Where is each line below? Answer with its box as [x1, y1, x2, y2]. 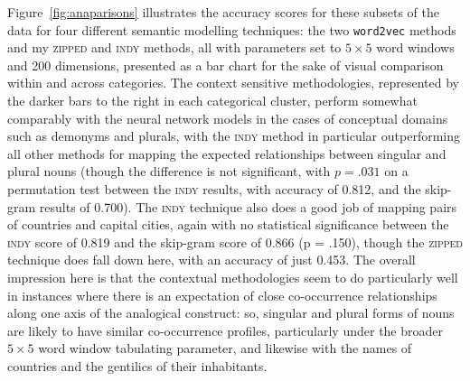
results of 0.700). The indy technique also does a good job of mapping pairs [39, 197, 457, 216]
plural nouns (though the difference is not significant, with [7, 162, 331, 181]
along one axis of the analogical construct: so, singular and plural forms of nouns [7, 303, 455, 322]
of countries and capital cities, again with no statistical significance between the [7, 215, 449, 234]
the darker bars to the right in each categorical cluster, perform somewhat [7, 91, 418, 110]
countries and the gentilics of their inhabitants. [7, 356, 268, 375]
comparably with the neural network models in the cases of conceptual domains [7, 108, 448, 127]
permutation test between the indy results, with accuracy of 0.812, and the [7, 180, 421, 198]
